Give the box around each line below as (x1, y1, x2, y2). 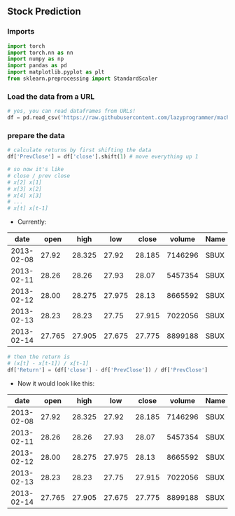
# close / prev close (7, 172, 71, 179)
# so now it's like (7, 166, 64, 173)
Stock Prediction (7, 6, 82, 18)
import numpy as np (7, 55, 64, 62)
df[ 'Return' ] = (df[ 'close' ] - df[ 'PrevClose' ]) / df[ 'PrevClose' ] (7, 366, 208, 374)
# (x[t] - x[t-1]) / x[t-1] (7, 360, 90, 367)
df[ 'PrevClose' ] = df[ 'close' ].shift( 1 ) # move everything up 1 (7, 154, 199, 161)
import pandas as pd (7, 62, 68, 69)
